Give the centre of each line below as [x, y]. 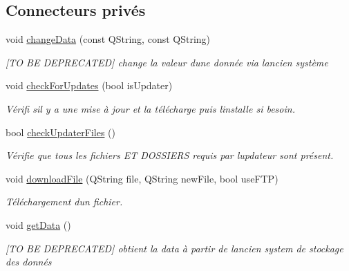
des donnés [29, 262]
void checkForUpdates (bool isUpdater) [89, 85]
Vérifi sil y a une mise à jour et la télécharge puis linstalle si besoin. [150, 108]
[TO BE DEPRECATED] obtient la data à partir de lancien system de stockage [174, 248]
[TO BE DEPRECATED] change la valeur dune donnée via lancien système [167, 62]
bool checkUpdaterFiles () [60, 132]
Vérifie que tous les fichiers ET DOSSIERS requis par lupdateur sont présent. [170, 155]
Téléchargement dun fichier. [64, 202]
